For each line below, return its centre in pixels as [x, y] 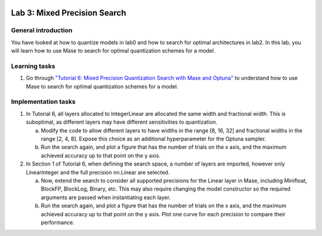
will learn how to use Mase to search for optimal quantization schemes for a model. [113, 51]
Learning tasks [33, 66]
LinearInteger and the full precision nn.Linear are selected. [98, 172]
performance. [58, 222]
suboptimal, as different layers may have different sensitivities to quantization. [122, 122]
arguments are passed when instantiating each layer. [106, 197]
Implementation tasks [43, 102]
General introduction [42, 30]
